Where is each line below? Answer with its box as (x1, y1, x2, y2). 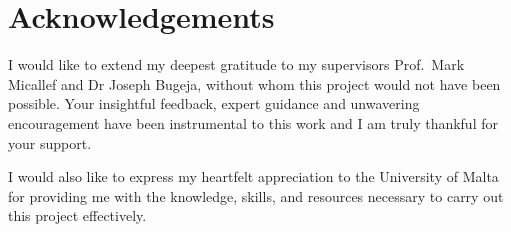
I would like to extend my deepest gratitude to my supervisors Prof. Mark (8, 54, 465, 75)
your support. (8, 132, 92, 153)
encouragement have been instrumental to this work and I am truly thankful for (8, 112, 498, 133)
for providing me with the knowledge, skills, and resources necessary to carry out (8, 185, 504, 206)
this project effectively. (8, 205, 147, 226)
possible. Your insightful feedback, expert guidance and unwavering (8, 93, 420, 114)
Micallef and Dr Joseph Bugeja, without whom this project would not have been (8, 73, 501, 94)
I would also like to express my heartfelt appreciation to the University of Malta (8, 166, 499, 187)
